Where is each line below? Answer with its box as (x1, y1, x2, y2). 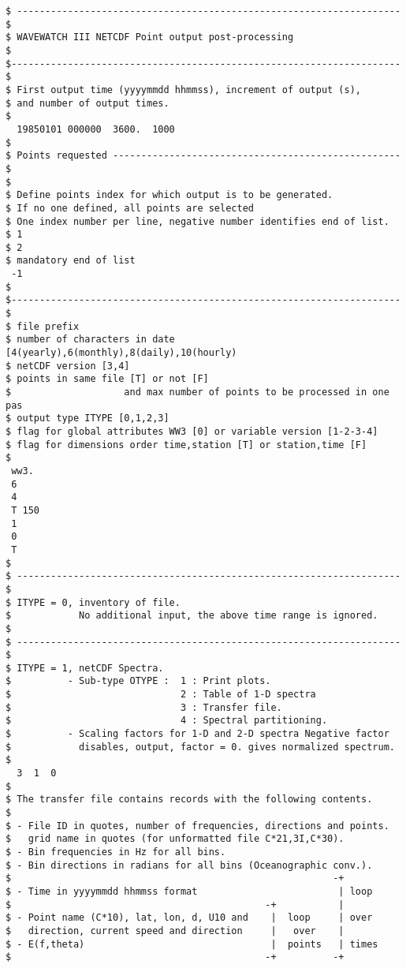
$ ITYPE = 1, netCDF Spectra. (6, 662, 164, 674)
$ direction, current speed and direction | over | (6, 925, 345, 936)
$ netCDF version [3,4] (6, 360, 130, 372)
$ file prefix (6, 320, 80, 332)
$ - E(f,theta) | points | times (6, 938, 378, 950)
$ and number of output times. (6, 97, 169, 109)
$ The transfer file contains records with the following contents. (6, 794, 373, 805)
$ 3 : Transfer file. (6, 701, 282, 713)
